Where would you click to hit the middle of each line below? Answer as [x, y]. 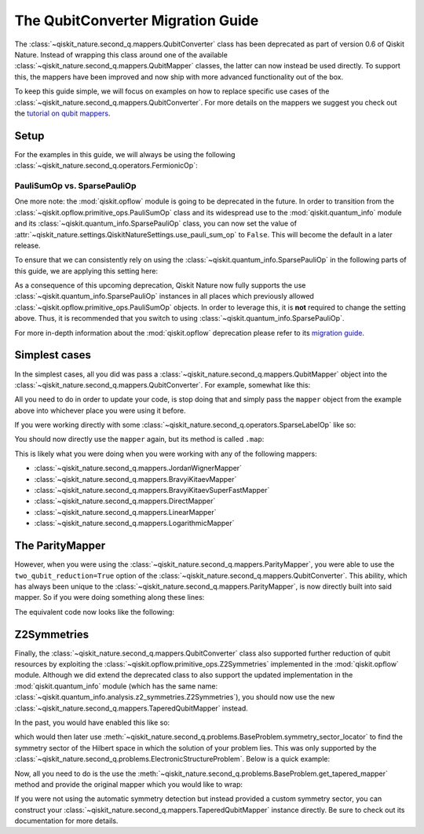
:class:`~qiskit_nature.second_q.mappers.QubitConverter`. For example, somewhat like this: [163, 384]
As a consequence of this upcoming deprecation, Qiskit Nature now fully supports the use [160, 285]
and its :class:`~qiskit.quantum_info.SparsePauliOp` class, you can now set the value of [156, 223]
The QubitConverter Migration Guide [137, 20]
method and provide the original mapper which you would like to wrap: [129, 784]
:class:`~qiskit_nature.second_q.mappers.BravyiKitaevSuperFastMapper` [152, 490]
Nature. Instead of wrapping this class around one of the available [121, 54]
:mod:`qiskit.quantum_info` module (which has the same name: [116, 686]
